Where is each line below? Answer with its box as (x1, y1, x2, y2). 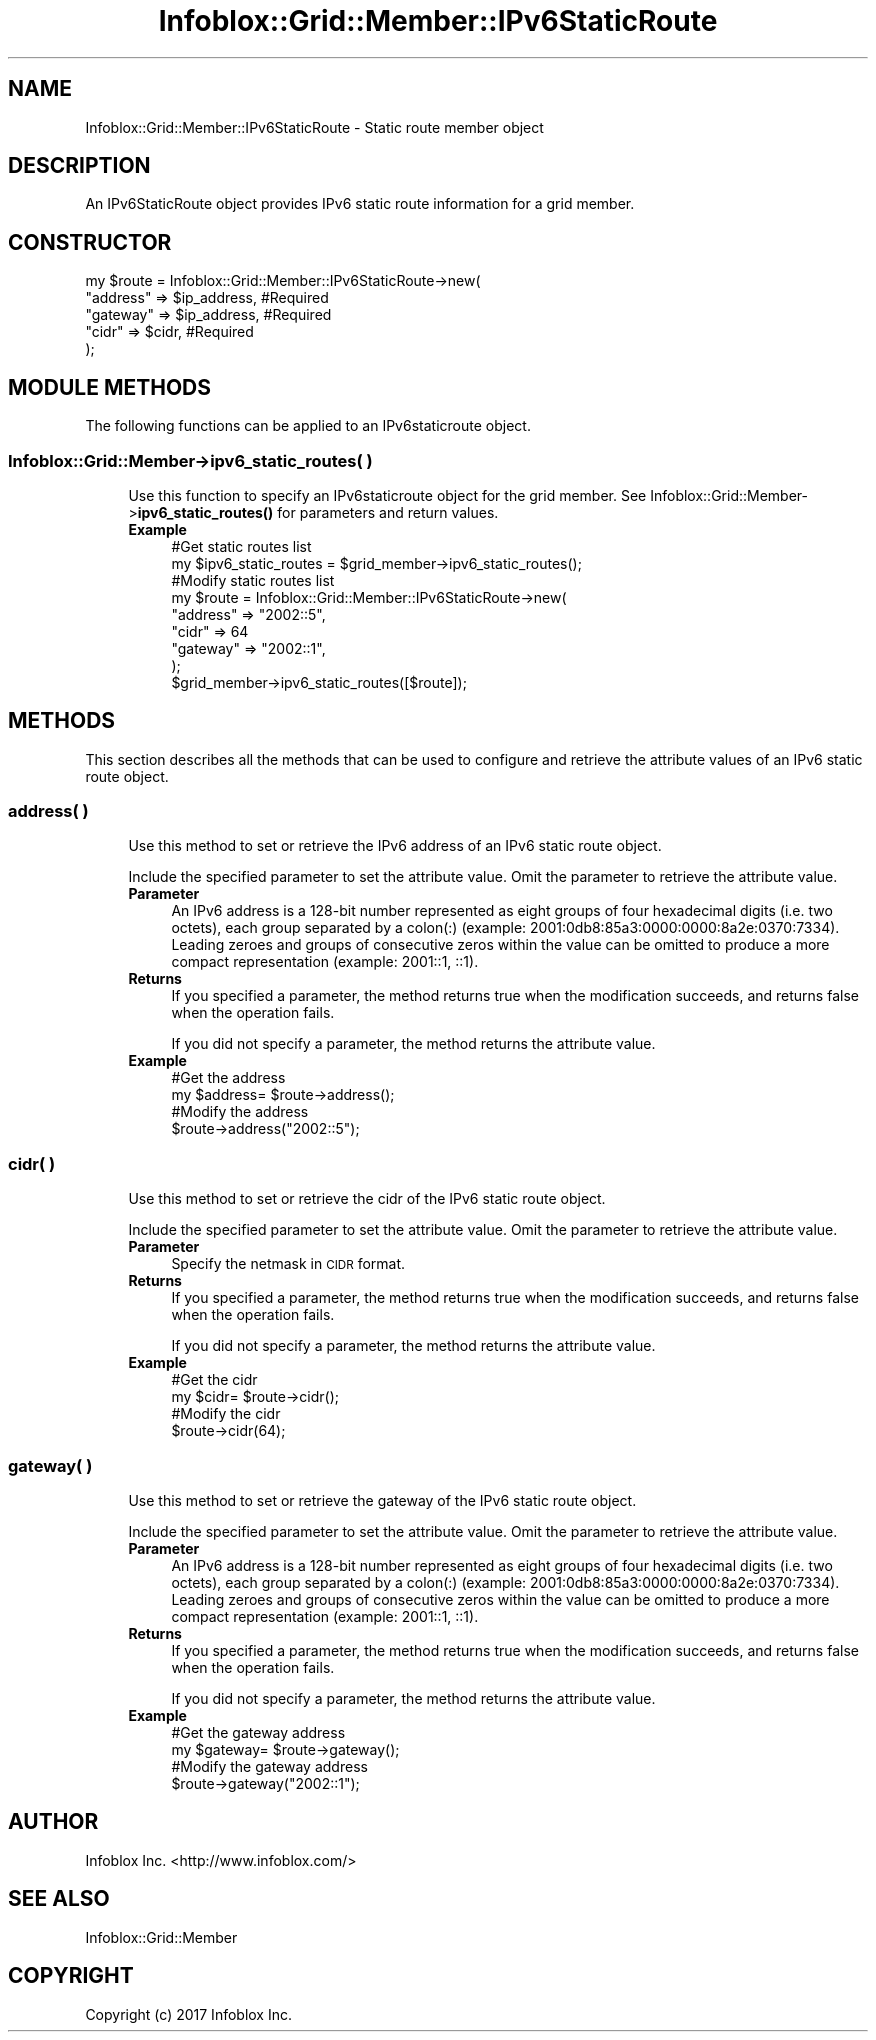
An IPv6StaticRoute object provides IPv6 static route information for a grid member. (85, 195, 635, 213)
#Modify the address (171, 1103, 309, 1121)
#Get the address (171, 1069, 286, 1087)
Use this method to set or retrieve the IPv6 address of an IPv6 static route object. (128, 837, 662, 855)
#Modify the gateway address (171, 1757, 368, 1775)
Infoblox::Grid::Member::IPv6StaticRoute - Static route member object (85, 118, 544, 136)
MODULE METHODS (8, 374, 212, 400)
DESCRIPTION (8, 153, 151, 179)
